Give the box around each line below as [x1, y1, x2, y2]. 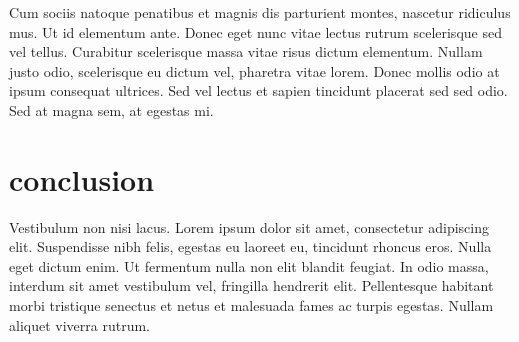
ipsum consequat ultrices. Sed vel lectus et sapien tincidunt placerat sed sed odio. [9, 80, 508, 101]
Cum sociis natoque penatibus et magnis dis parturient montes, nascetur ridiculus [9, 2, 511, 22]
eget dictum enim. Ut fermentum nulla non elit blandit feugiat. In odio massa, [9, 255, 489, 276]
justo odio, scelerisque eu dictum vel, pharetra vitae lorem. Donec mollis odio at [9, 60, 500, 81]
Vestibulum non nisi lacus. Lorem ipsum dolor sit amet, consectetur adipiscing [9, 216, 489, 237]
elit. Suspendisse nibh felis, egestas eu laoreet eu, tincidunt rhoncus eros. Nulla [9, 236, 492, 257]
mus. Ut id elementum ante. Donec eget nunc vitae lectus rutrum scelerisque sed [9, 21, 502, 42]
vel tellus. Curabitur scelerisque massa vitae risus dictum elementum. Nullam [9, 41, 483, 62]
